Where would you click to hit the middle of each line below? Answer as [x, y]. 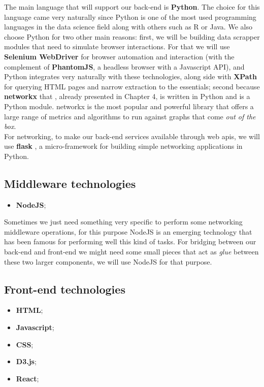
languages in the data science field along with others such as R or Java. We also [128, 27]
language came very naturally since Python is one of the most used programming [130, 17]
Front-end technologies [65, 289]
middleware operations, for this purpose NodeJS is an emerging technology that [128, 231]
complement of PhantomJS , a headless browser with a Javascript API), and [124, 66]
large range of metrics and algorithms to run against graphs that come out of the [130, 116]
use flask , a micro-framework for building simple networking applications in [123, 146]
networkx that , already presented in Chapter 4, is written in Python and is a [127, 96]
